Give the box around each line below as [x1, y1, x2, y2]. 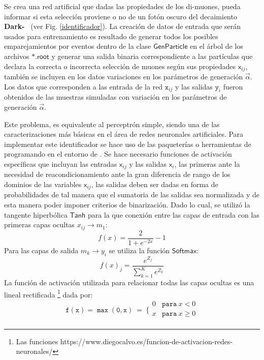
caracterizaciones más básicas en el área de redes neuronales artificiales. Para [4, 129, 244, 139]
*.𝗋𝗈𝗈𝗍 [31, 53, 49, 61]
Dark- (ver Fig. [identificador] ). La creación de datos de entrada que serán [4, 21, 241, 32]
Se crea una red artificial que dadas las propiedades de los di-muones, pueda [4, 1, 241, 11]
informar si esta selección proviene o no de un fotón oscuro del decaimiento [4, 11, 237, 21]
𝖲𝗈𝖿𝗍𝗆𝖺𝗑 [172, 247, 197, 255]
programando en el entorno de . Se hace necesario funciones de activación [4, 148, 232, 159]
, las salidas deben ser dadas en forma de [91, 179, 218, 190]
